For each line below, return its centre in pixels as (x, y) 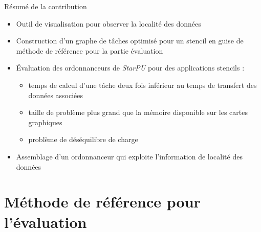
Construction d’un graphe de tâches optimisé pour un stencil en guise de (130, 41)
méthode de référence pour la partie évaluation (90, 50)
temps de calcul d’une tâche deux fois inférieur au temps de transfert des (143, 85)
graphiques (45, 122)
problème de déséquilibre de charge (83, 139)
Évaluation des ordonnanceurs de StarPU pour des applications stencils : (130, 68)
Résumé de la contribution (46, 6)
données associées (56, 95)
